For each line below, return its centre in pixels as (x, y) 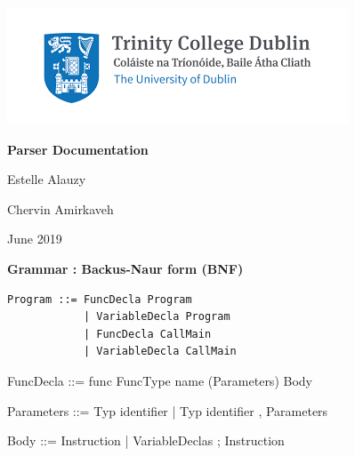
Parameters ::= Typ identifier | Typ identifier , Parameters (168, 410)
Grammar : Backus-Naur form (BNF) (125, 268)
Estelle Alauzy (47, 179)
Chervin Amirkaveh (61, 208)
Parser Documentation (78, 149)
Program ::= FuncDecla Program (100, 299)
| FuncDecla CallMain (147, 334)
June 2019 (35, 239)
